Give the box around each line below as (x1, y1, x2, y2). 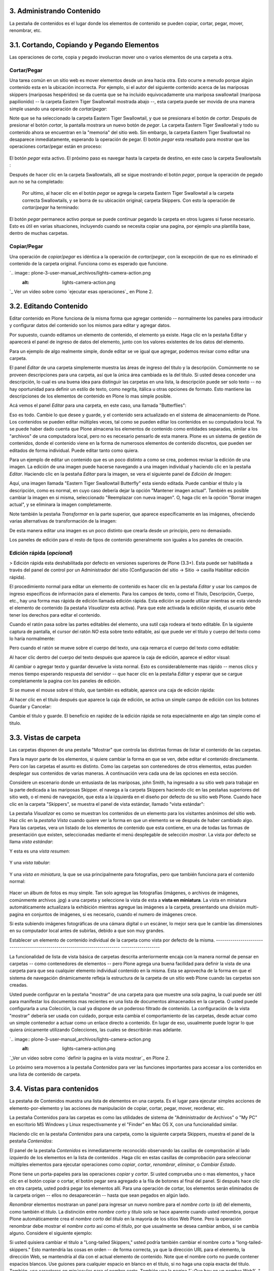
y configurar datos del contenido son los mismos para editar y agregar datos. (9, 322, 171, 328)
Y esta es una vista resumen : (9, 848, 71, 854)
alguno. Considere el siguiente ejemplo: (9, 1230, 92, 1236)
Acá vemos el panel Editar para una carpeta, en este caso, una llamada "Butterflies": (9, 402, 186, 409)
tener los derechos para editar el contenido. (9, 612, 101, 618)
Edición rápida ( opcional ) (9, 549, 73, 556)
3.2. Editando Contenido (9, 301, 88, 310)
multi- (246, 904, 259, 910)
